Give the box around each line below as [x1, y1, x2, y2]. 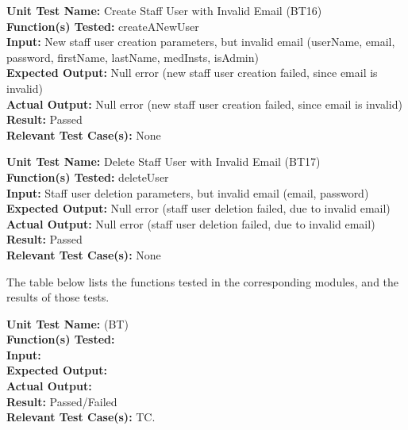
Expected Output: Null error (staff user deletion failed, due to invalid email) [6, 200, 391, 217]
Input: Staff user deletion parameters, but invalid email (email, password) [6, 184, 369, 201]
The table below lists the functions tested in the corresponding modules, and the [6, 273, 399, 290]
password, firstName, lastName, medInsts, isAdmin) [6, 48, 259, 65]
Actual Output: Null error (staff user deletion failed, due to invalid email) [6, 215, 375, 232]
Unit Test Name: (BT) [6, 315, 129, 332]
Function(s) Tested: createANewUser [6, 17, 199, 34]
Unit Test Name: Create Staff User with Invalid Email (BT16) [6, 2, 322, 18]
